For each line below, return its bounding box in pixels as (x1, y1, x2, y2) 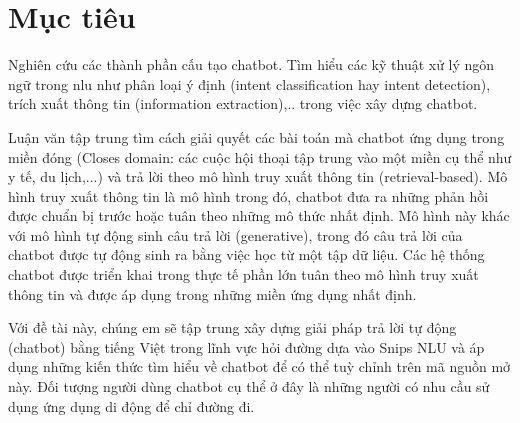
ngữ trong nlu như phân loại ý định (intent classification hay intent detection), (8, 73, 491, 94)
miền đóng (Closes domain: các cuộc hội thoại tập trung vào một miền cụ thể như (8, 146, 512, 167)
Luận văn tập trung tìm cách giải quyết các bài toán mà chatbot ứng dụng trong (8, 126, 505, 147)
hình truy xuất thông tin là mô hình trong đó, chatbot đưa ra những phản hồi (8, 185, 489, 206)
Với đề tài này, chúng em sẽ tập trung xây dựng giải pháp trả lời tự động (8, 317, 457, 338)
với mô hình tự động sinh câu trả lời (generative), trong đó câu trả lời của (8, 224, 463, 245)
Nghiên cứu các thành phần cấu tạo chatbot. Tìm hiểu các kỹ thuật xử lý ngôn (8, 54, 495, 75)
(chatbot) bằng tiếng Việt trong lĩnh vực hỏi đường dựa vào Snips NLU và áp (8, 336, 485, 357)
